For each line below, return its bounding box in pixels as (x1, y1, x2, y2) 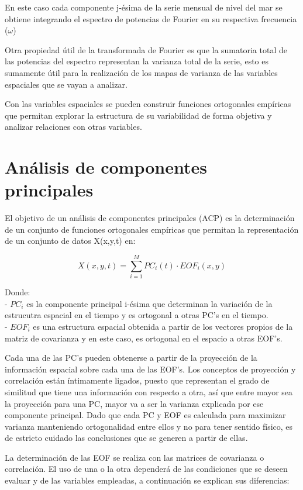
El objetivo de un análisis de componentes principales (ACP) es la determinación (5, 212, 295, 224)
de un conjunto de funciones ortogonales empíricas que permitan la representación (5, 223, 299, 235)
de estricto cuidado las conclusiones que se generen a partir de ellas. (5, 432, 248, 444)
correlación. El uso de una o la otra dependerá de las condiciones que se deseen (5, 463, 288, 475)
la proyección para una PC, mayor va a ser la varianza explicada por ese (5, 397, 264, 409)
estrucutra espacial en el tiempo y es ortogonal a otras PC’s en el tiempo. (5, 309, 268, 321)
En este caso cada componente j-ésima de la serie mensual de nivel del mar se (5, 1, 283, 13)
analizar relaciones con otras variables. (5, 120, 142, 133)
